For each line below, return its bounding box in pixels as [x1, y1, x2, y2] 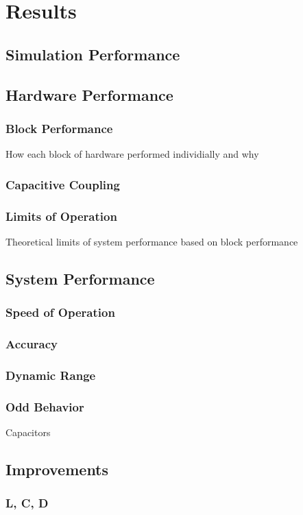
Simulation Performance [5, 43, 180, 64]
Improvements [5, 458, 109, 479]
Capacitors [5, 424, 51, 439]
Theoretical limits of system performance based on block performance [5, 234, 298, 248]
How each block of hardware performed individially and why [5, 147, 259, 161]
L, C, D [5, 494, 49, 512]
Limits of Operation [5, 207, 117, 224]
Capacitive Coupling [5, 176, 120, 193]
